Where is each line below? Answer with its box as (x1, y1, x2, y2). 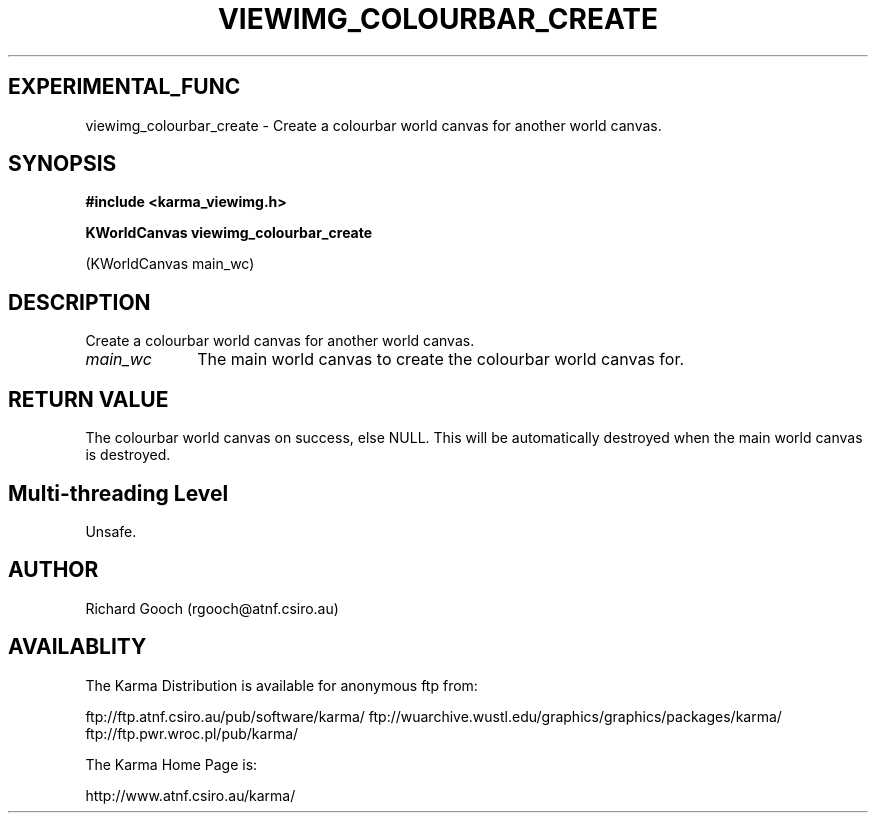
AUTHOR (8, 557, 99, 583)
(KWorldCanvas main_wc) (85, 255, 255, 273)
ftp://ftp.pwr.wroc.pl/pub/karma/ (85, 724, 299, 742)
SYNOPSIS (8, 151, 117, 177)
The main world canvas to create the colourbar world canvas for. (197, 349, 685, 370)
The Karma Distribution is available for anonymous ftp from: (85, 676, 478, 694)
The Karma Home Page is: (85, 755, 258, 773)
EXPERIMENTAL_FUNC (8, 74, 241, 100)
